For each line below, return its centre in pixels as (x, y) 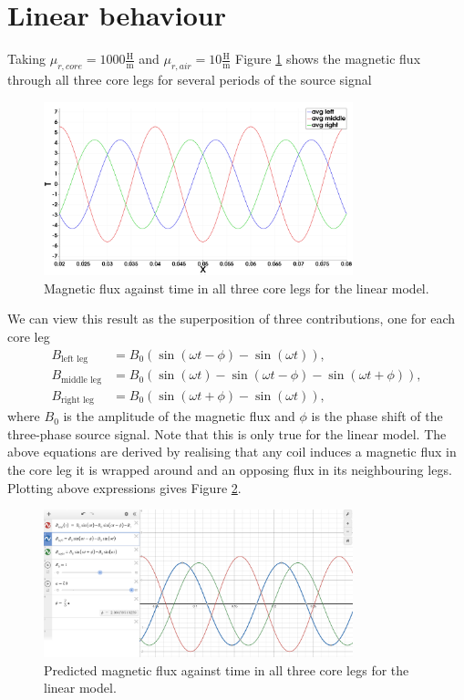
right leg (77, 401)
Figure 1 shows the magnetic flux (328, 59)
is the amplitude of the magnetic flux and (179, 416)
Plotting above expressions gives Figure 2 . (124, 487)
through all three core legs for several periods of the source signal (190, 79)
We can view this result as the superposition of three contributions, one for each (232, 319)
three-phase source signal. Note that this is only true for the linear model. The (227, 433)
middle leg (82, 380)
